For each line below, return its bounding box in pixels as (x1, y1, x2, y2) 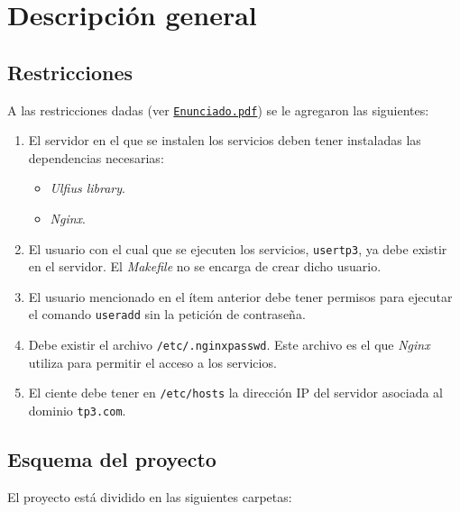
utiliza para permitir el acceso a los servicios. (28, 352, 277, 371)
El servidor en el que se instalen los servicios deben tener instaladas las (28, 131, 421, 150)
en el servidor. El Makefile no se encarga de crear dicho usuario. (28, 257, 382, 276)
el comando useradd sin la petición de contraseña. (28, 305, 306, 324)
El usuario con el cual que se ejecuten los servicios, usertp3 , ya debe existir (28, 239, 447, 258)
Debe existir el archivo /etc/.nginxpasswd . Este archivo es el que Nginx (28, 335, 430, 354)
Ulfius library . (50, 178, 125, 197)
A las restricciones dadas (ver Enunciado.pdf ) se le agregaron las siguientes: (7, 100, 429, 119)
